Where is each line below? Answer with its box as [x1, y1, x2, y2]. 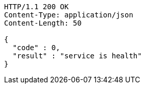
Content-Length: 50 [4, 19, 82, 27]
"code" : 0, [12, 43, 60, 52]
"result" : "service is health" [12, 52, 142, 60]
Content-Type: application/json [4, 11, 133, 19]
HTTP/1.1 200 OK [4, 3, 69, 11]
